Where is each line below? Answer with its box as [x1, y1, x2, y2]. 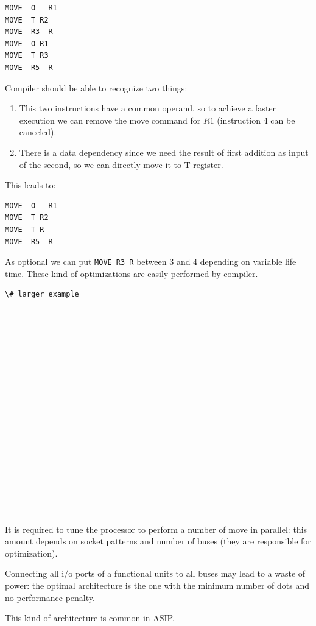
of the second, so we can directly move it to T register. [19, 158, 223, 171]
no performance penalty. [5, 591, 95, 603]
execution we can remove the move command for [19, 113, 201, 126]
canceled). [19, 125, 57, 138]
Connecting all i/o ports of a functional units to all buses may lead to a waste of [5, 567, 306, 580]
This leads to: [5, 178, 56, 191]
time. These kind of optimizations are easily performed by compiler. [5, 267, 258, 280]
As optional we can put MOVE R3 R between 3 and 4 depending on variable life [5, 255, 297, 268]
